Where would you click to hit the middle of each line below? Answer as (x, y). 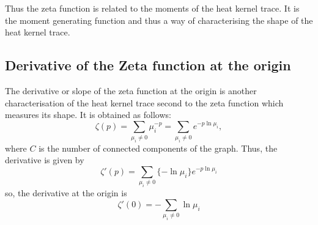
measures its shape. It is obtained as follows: (88, 115)
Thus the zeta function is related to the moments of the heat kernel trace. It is (152, 8)
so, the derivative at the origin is (66, 193)
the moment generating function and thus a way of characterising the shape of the (159, 20)
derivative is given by (45, 160)
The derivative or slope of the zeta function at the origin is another (131, 90)
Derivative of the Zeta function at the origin (148, 65)
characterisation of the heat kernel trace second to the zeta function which (144, 102)
